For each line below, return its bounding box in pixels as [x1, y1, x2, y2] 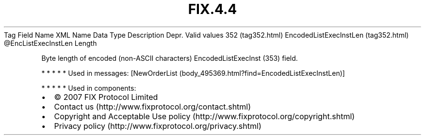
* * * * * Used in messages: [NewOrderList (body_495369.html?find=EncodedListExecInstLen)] [41, 69, 345, 77]
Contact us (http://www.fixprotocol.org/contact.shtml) [54, 101, 251, 111]
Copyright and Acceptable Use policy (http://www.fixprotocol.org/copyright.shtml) [54, 111, 355, 121]
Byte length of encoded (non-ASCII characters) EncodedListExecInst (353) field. [41, 54, 298, 62]
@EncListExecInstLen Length [4, 39, 97, 47]
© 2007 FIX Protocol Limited [54, 92, 158, 102]
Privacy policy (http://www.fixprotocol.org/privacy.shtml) [54, 121, 262, 131]
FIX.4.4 [188, 1, 237, 17]
